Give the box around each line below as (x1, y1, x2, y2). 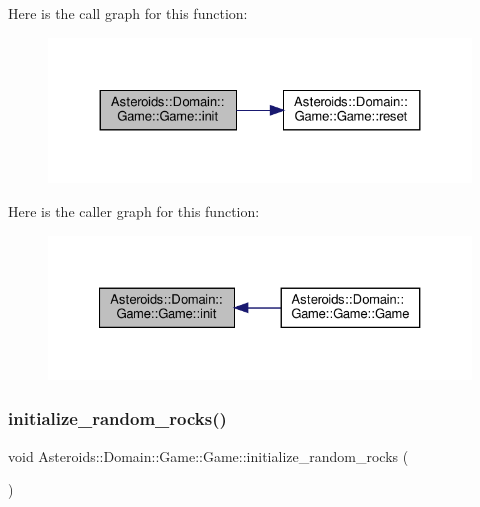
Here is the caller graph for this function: (8, 200, 260, 221)
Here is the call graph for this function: (8, 3, 248, 23)
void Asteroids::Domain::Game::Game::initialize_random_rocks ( (8, 445, 409, 466)
